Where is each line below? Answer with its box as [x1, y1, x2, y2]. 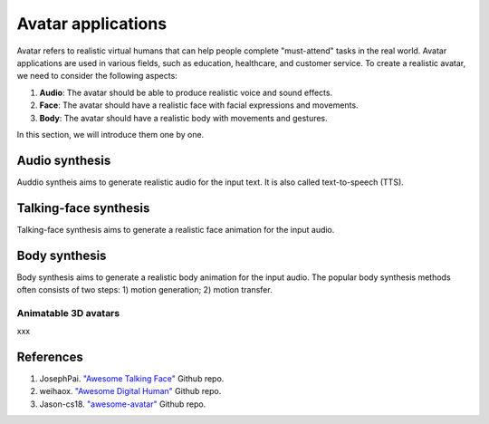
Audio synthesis [16, 152, 111, 168]
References [16, 349, 83, 364]
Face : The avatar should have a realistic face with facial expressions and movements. [39, 100, 359, 111]
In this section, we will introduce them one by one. [16, 129, 205, 140]
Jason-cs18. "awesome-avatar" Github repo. [39, 399, 206, 410]
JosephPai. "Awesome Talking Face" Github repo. [39, 373, 225, 384]
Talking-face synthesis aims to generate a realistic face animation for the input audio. [16, 224, 335, 235]
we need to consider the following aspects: [16, 71, 178, 82]
